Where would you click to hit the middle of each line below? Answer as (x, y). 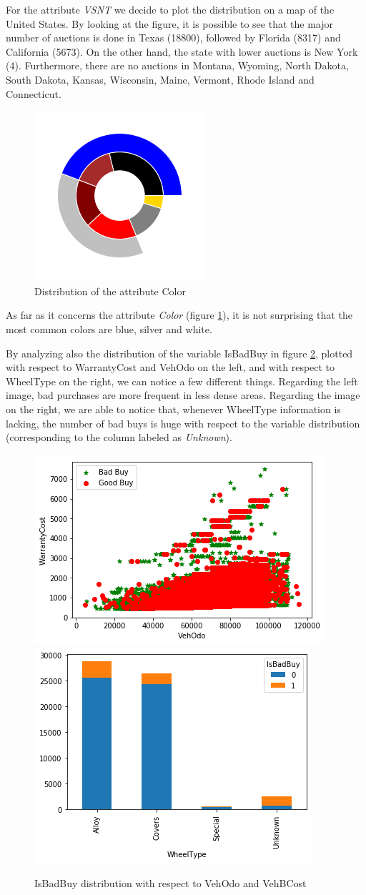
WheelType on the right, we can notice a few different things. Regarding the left (182, 381)
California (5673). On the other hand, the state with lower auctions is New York (182, 51)
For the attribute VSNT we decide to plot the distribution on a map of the (170, 9)
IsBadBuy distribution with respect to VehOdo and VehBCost (170, 882)
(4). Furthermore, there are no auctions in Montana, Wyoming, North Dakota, (177, 65)
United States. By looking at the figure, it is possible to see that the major (169, 23)
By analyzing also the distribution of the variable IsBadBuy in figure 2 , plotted (179, 353)
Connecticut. (34, 93)
